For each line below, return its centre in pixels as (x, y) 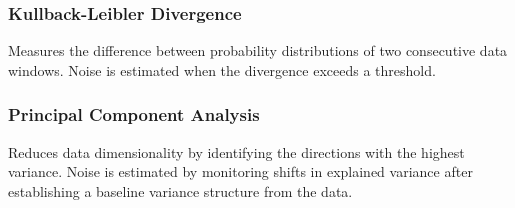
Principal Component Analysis (134, 114)
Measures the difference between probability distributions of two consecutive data (258, 50)
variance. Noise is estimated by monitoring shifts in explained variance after (240, 171)
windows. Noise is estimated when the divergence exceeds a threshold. (222, 69)
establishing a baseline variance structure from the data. (180, 190)
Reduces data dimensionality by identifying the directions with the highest (236, 151)
